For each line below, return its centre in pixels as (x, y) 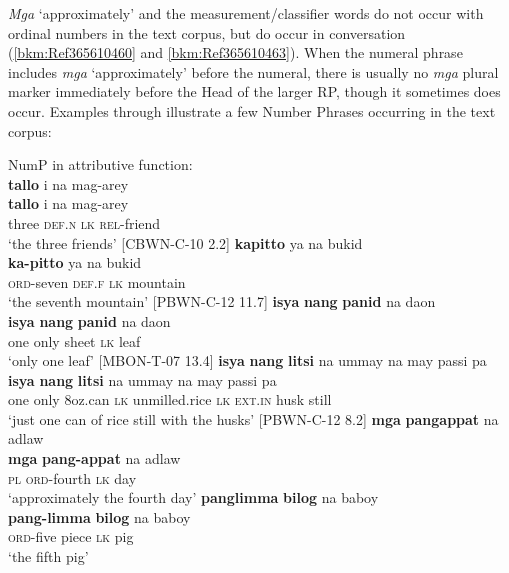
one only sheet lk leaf (74, 340)
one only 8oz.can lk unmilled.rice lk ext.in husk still (170, 399)
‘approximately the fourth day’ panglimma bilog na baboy (193, 497)
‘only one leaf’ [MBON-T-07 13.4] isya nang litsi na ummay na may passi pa (247, 360)
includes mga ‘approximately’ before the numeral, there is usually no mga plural (253, 71)
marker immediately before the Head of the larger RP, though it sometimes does (254, 91)
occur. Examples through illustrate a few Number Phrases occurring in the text (252, 110)
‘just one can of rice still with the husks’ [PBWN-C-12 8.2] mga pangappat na (253, 418)
